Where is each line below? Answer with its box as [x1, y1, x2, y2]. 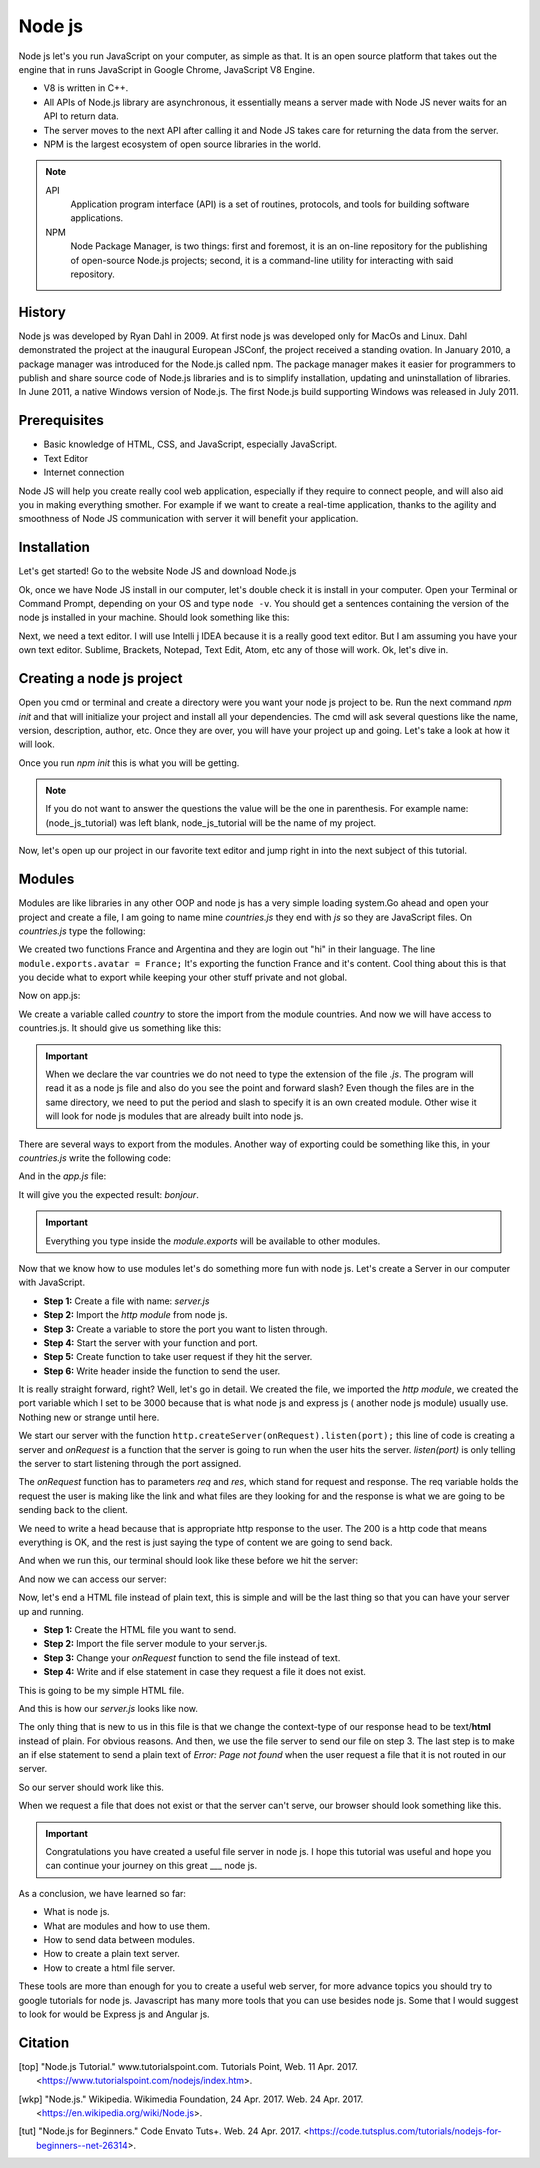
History [18, 303, 67, 320]
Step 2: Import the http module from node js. [43, 1309, 228, 1321]
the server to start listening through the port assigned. [18, 1458, 242, 1470]
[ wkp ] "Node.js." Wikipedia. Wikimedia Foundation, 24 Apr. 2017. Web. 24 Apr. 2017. [18, 2093, 364, 2105]
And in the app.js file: [18, 1170, 107, 1182]
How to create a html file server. [43, 1961, 175, 1974]
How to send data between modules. [43, 1933, 195, 1945]
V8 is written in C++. [43, 82, 129, 94]
